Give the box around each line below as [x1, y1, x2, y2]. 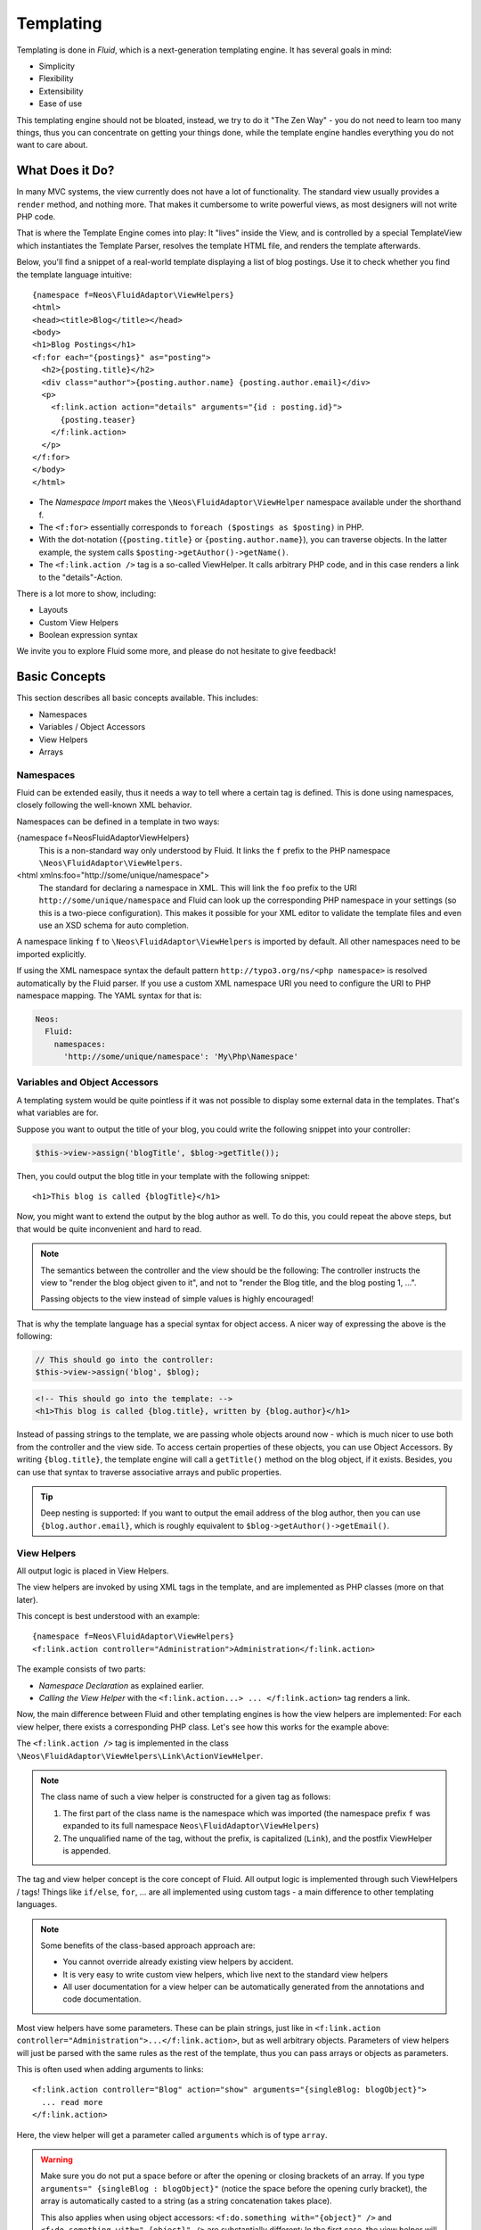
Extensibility [38, 86, 84, 96]
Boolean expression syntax [38, 630, 138, 640]
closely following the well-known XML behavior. [16, 799, 192, 811]
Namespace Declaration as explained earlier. [38, 1680, 205, 1690]
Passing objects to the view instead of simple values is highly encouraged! [40, 1293, 314, 1304]
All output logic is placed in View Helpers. [16, 1565, 169, 1576]
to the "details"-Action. [38, 572, 124, 582]
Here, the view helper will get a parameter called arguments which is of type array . [16, 2129, 329, 2140]
